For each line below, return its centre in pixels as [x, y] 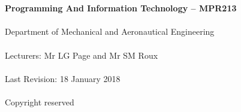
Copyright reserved [40, 102]
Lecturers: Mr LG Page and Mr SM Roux [82, 55]
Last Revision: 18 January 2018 [63, 78]
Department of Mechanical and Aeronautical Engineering [110, 31]
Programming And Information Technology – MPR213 [121, 8]
